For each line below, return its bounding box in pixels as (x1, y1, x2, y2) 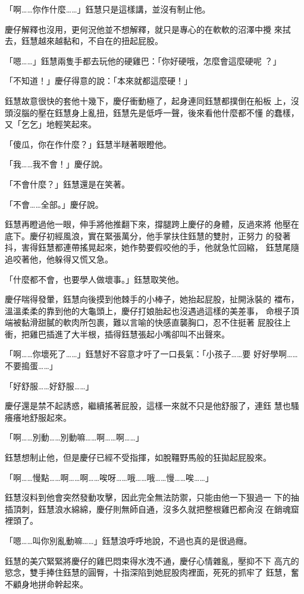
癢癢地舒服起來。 (5, 411, 71, 423)
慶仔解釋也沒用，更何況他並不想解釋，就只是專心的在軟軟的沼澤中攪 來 (5, 23, 283, 35)
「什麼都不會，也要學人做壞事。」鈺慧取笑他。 (5, 273, 184, 285)
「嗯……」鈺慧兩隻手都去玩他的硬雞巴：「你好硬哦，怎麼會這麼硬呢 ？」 (5, 54, 281, 67)
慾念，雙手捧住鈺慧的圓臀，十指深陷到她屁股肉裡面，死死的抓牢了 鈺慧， (5, 566, 291, 579)
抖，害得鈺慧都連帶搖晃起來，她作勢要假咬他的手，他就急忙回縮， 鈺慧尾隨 (5, 241, 299, 254)
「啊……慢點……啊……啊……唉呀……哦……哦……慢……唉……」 (5, 471, 214, 483)
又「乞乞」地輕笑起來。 (5, 118, 96, 130)
